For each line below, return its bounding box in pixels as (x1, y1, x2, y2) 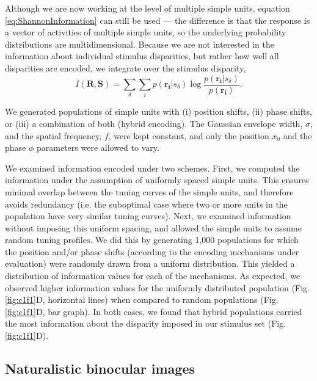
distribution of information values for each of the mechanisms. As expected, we (5, 269, 301, 282)
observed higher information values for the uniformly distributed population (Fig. (5, 281, 310, 294)
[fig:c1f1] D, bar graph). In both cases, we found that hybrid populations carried (5, 305, 302, 317)
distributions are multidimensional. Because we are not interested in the (5, 37, 274, 50)
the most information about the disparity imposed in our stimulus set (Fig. (5, 317, 286, 330)
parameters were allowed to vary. (36, 141, 159, 154)
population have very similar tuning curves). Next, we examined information (5, 209, 291, 222)
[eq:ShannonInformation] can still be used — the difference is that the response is (5, 13, 310, 26)
